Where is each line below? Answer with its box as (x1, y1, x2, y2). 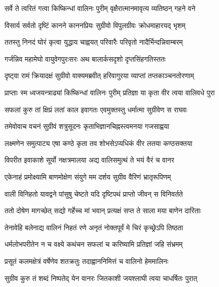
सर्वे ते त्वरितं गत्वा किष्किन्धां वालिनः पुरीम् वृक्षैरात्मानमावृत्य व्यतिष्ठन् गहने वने (5, 3, 195, 13)
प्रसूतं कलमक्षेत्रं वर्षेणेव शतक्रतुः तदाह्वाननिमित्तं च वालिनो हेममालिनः (5, 255, 169, 266)
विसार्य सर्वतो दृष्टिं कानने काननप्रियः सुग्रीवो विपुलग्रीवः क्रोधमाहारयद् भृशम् (5, 20, 186, 30)
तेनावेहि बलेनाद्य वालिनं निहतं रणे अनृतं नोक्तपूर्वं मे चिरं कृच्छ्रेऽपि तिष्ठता (5, 222, 183, 232)
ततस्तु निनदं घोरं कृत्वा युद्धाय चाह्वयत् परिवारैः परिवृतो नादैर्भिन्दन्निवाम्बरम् (5, 37, 183, 47)
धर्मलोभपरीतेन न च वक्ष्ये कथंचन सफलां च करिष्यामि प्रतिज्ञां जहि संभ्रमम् (5, 239, 183, 249)
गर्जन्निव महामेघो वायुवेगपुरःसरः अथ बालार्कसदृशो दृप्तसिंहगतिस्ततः (5, 53, 166, 64)
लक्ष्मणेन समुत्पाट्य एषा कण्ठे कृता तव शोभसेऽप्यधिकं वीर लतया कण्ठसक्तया (5, 137, 192, 148)
